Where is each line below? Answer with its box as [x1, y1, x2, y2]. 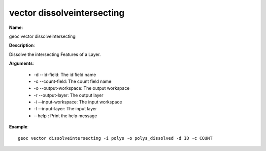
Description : [9, 42, 35, 49]
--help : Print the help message [33, 113, 97, 119]
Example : [9, 124, 29, 130]
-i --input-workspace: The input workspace [33, 99, 123, 105]
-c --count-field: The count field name [33, 78, 112, 84]
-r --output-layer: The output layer [33, 92, 103, 98]
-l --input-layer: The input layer [33, 106, 97, 112]
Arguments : [9, 60, 34, 66]
